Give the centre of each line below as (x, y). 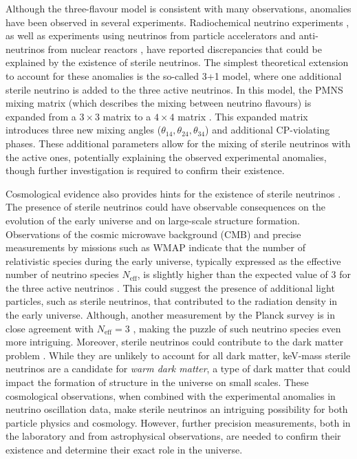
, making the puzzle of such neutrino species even (237, 328)
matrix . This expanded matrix (243, 116)
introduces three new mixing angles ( (84, 130)
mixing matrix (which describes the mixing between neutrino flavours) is (159, 103)
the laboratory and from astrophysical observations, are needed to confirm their (173, 436)
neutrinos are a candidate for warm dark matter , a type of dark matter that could (178, 369)
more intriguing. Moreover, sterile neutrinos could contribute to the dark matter (174, 342)
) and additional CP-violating (268, 130)
